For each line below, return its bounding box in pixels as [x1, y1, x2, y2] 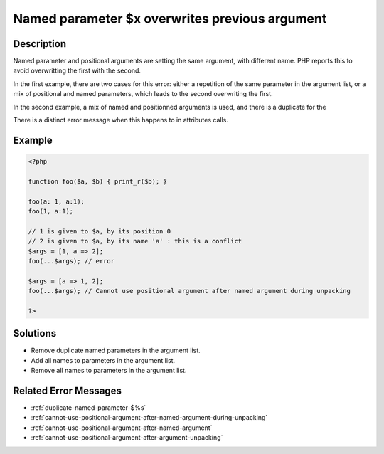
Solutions [13, 327, 57, 339]
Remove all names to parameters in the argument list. [31, 366, 187, 375]
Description [13, 38, 67, 50]
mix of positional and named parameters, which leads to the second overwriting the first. [13, 90, 273, 98]
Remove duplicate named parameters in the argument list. [31, 346, 201, 355]
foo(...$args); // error [28, 257, 115, 265]
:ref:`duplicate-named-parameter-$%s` [31, 403, 146, 412]
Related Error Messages [13, 384, 122, 396]
